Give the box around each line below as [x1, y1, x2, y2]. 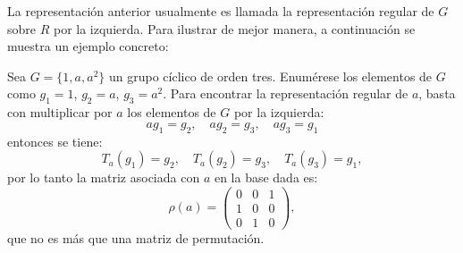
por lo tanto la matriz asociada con [7, 168, 200, 187]
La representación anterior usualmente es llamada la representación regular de [7, 2, 434, 20]
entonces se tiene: [7, 131, 103, 150]
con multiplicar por [7, 103, 113, 122]
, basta [418, 84, 456, 103]
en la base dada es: [214, 168, 318, 187]
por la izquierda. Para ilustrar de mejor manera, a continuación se [53, 19, 416, 38]
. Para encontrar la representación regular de [163, 84, 408, 103]
